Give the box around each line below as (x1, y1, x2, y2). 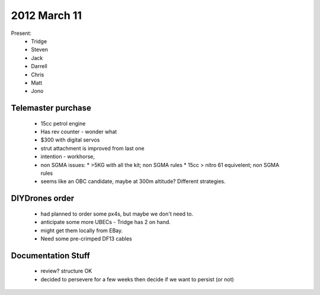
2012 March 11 (11, 9, 82, 22)
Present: (11, 30, 32, 37)
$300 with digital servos (40, 136, 100, 143)
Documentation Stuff (11, 251, 90, 261)
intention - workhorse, (40, 153, 95, 160)
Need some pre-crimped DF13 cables (40, 235, 133, 242)
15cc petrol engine (40, 120, 86, 127)
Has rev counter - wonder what (40, 128, 117, 136)
